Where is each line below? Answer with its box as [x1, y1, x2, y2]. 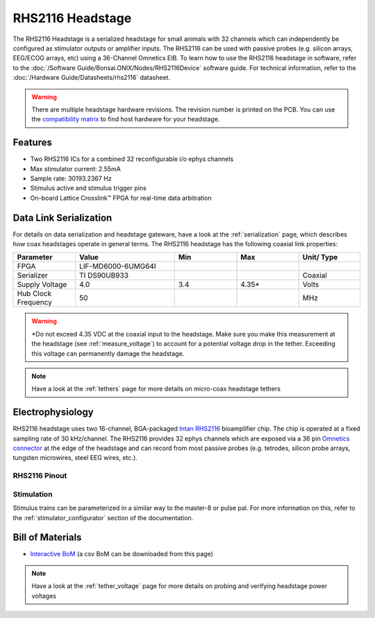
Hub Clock [17, 289, 52, 298]
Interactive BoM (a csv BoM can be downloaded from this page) [30, 550, 213, 558]
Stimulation [12, 489, 53, 499]
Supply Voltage [17, 280, 67, 289]
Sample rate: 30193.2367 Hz [30, 174, 112, 182]
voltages [31, 592, 57, 600]
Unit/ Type [302, 252, 338, 262]
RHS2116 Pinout [12, 471, 67, 481]
